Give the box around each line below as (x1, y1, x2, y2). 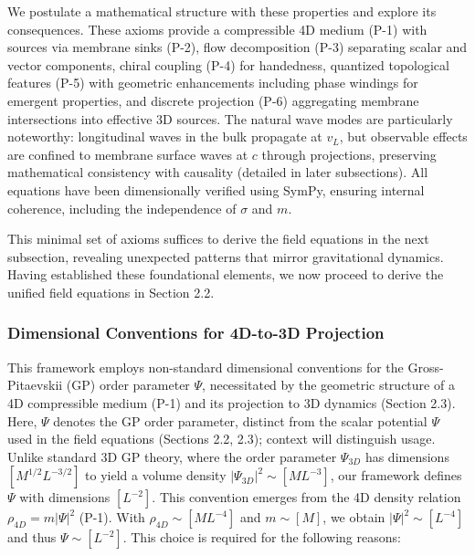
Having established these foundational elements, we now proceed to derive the (7, 265, 444, 284)
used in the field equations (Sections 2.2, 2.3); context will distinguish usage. (7, 429, 436, 448)
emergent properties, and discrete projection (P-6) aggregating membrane (7, 90, 419, 110)
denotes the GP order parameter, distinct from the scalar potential (53, 411, 427, 430)
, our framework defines (330, 466, 462, 485)
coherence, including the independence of (7, 198, 237, 217)
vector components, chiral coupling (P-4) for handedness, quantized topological (7, 55, 449, 74)
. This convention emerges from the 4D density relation (152, 488, 461, 507)
